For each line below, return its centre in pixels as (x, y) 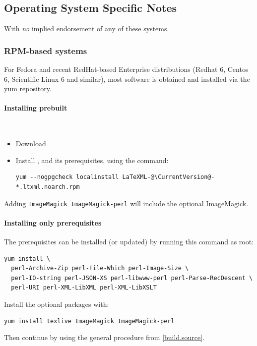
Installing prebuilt (36, 108)
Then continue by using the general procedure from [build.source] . (104, 337)
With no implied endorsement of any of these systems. (87, 29)
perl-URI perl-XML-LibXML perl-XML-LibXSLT (84, 288)
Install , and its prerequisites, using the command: (92, 160)
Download (31, 144)
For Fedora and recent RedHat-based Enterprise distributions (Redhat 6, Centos (126, 69)
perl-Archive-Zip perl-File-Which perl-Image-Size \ (100, 268)
